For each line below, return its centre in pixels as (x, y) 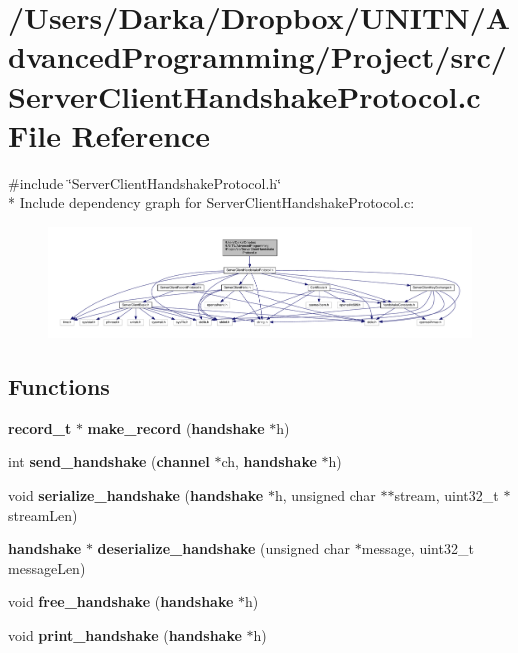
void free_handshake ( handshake (121, 601)
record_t (40, 427)
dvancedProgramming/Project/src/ (257, 56)
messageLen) (47, 567)
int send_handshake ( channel (109, 461)
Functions (59, 385)
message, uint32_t (417, 548)
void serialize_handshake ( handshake (136, 494)
